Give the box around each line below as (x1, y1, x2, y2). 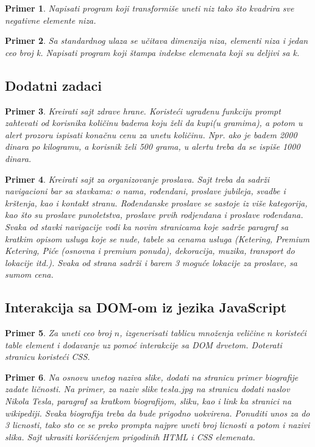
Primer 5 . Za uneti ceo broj (5, 326, 111, 339)
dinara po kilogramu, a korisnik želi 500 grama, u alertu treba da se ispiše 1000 (5, 140, 300, 153)
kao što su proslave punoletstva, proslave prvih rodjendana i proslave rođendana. (5, 208, 303, 221)
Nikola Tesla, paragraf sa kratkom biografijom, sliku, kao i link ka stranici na (5, 395, 292, 407)
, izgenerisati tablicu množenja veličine (119, 326, 264, 339)
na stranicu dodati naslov (196, 382, 290, 395)
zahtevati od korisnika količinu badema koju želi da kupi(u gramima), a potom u (5, 116, 303, 129)
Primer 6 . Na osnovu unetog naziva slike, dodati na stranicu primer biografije (5, 370, 299, 383)
